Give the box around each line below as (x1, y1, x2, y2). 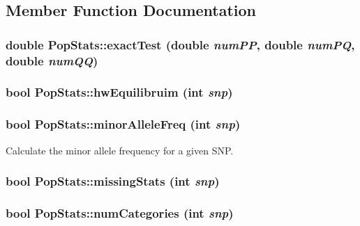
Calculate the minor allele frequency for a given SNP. (6, 143, 234, 157)
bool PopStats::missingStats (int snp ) (6, 172, 220, 190)
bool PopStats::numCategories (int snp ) (6, 204, 234, 221)
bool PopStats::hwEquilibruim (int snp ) (6, 83, 233, 101)
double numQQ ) (6, 51, 98, 69)
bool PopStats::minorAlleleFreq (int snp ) (6, 115, 241, 133)
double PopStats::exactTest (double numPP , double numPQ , (6, 35, 355, 53)
